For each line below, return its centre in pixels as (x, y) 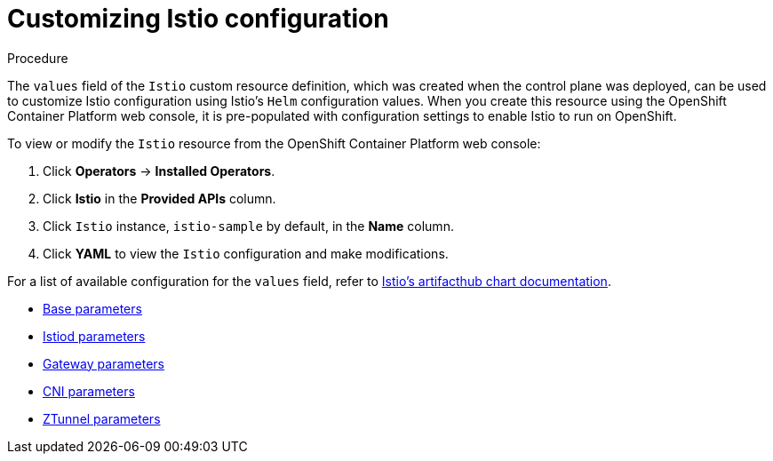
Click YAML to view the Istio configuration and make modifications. (246, 253)
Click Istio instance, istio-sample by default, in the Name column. (248, 226)
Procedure (38, 58)
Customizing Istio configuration (198, 19)
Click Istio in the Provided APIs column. (159, 198)
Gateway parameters (104, 363)
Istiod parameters (94, 336)
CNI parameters (89, 391)
